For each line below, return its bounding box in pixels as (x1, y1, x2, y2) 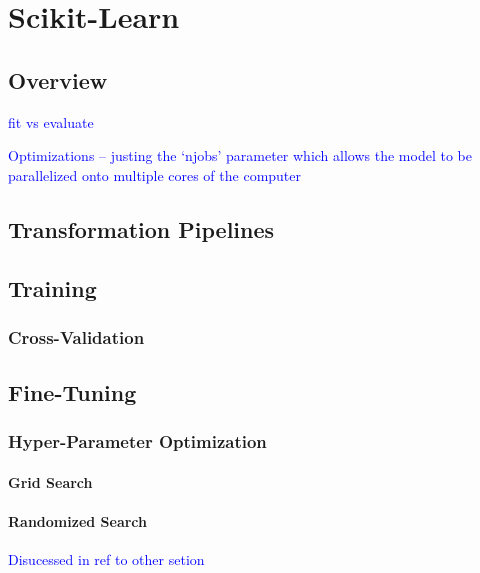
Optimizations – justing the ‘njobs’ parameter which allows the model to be (8, 145, 472, 166)
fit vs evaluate (8, 111, 94, 132)
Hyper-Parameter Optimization (8, 429, 267, 454)
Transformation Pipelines (8, 213, 275, 244)
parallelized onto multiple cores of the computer (8, 164, 302, 185)
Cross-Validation (8, 324, 145, 349)
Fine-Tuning (8, 377, 137, 408)
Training (8, 272, 97, 303)
